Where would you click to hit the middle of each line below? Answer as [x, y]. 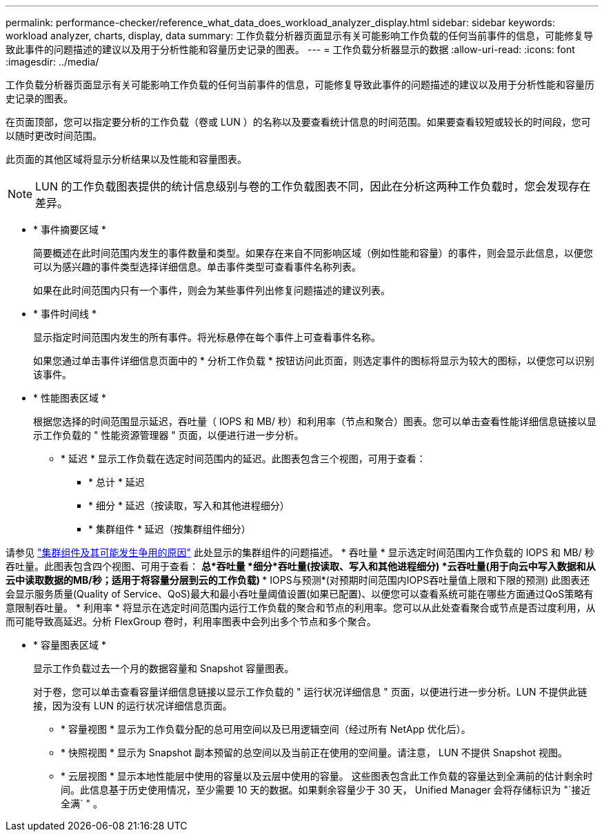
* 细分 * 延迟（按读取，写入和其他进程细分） [189, 505]
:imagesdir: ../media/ [52, 62]
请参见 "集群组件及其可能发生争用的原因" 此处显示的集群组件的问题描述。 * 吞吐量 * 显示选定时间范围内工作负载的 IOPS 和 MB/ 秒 [300, 552]
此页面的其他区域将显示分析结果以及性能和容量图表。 [126, 159]
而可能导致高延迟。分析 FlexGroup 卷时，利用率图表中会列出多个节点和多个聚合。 [191, 621]
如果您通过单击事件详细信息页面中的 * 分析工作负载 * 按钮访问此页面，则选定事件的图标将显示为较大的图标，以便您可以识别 [314, 361]
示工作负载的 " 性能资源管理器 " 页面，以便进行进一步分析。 [169, 435]
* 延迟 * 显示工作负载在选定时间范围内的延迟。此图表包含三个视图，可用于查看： [243, 459]
